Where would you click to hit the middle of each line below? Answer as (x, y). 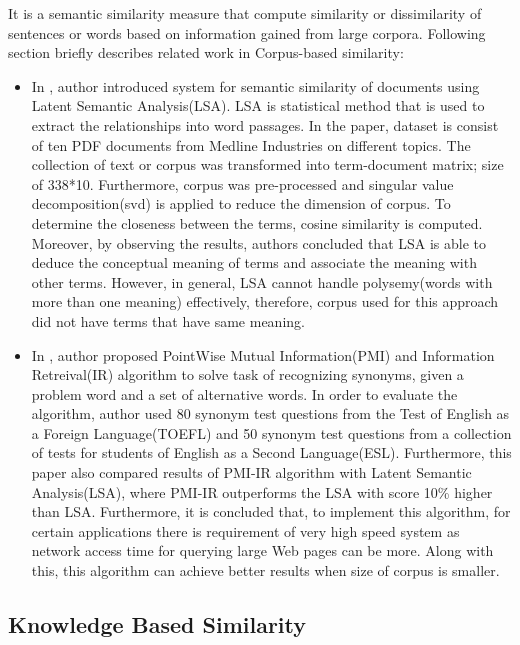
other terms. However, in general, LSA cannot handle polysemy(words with (262, 281)
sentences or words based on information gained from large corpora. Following (247, 32)
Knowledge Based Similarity (157, 624)
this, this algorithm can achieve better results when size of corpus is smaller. (265, 570)
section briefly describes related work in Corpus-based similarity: (206, 52)
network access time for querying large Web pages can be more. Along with (262, 550)
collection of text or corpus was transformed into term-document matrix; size (267, 164)
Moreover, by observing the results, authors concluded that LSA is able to (259, 242)
